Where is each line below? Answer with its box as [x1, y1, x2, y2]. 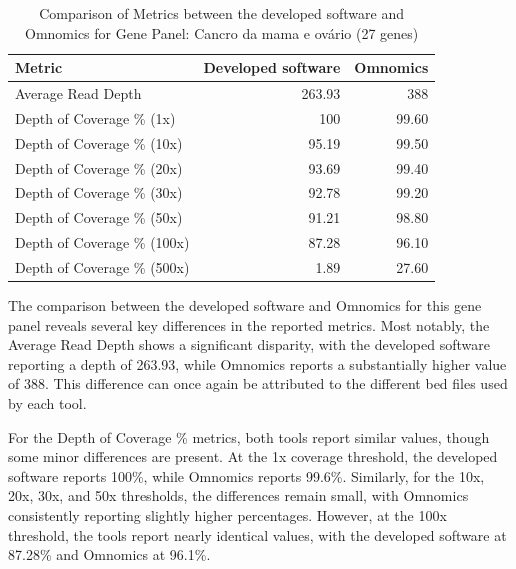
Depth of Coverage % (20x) [15, 157, 183, 178]
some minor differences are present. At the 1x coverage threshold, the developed [8, 446, 498, 467]
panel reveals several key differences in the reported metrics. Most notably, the [8, 314, 490, 335]
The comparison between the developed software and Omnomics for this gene [8, 295, 482, 316]
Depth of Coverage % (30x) [15, 182, 183, 203]
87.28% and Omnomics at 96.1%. [8, 544, 211, 565]
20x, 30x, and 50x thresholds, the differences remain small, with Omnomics [8, 485, 469, 506]
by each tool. [8, 393, 87, 413]
